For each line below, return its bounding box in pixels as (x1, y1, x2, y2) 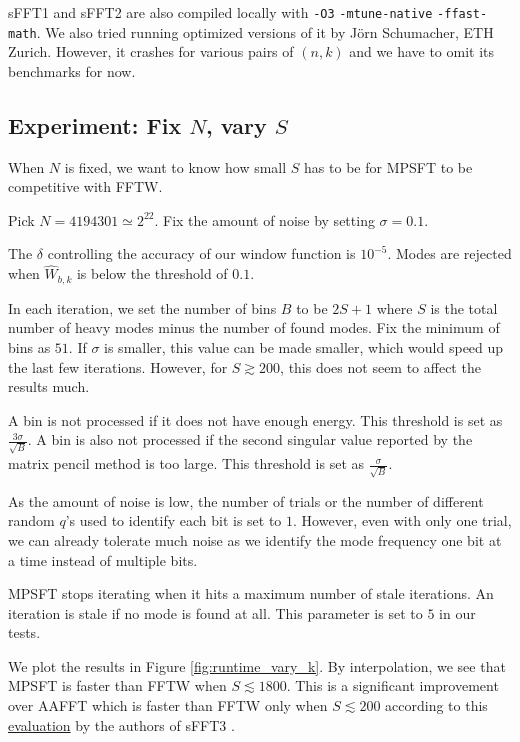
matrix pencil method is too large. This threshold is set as (8, 453, 365, 474)
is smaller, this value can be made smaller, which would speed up (104, 336, 504, 357)
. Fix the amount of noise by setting (154, 209, 375, 230)
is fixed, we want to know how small (64, 156, 287, 177)
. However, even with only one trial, (293, 510, 512, 531)
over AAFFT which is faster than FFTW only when (8, 695, 328, 716)
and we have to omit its (349, 41, 495, 62)
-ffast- (437, 7, 488, 21)
